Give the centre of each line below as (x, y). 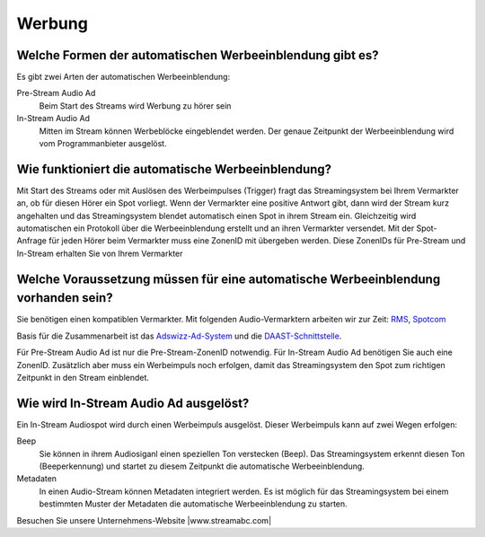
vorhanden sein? (65, 298)
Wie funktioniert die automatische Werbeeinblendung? (174, 169)
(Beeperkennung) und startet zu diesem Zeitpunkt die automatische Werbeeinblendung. (202, 466)
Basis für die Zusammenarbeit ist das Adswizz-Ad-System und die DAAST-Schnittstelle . (179, 336)
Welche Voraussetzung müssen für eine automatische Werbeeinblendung (229, 279)
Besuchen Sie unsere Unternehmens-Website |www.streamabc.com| (144, 520)
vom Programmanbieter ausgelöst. (103, 144)
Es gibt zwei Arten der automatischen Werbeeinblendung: (123, 77)
